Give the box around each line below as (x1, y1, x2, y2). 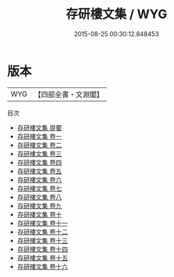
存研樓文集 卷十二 (17, 227, 68, 236)
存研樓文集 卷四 (17, 158, 62, 167)
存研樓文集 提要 (17, 123, 62, 132)
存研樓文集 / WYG (65, 6, 168, 22)
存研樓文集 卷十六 (17, 262, 68, 271)
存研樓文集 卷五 (17, 167, 62, 175)
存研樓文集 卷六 (17, 175, 62, 184)
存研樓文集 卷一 (17, 132, 62, 140)
